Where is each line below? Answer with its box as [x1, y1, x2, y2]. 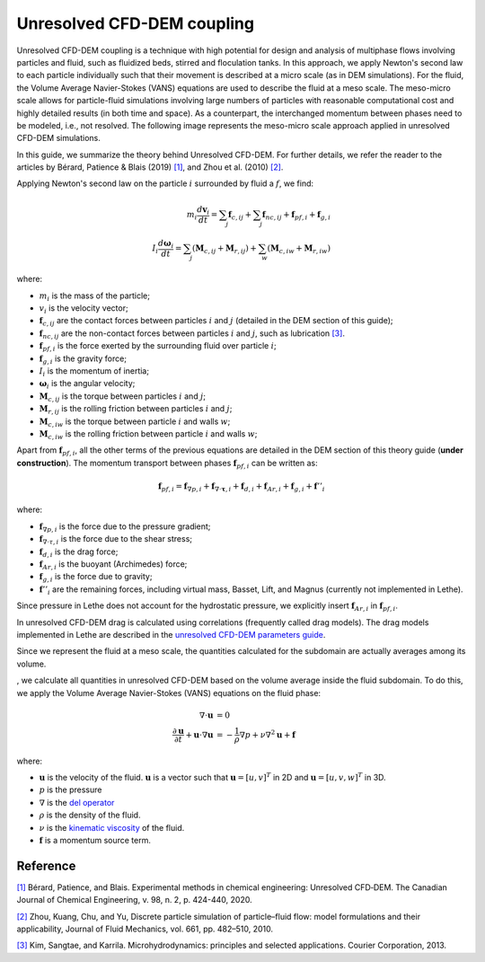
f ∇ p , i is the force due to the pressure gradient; [39, 521, 211, 534]
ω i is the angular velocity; [39, 378, 136, 391]
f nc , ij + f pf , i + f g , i [261, 209, 331, 222]
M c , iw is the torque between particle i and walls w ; [39, 416, 231, 428]
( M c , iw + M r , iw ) [267, 243, 331, 255]
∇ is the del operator [39, 797, 115, 808]
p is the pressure [39, 784, 102, 795]
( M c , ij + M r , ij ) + [191, 243, 258, 255]
